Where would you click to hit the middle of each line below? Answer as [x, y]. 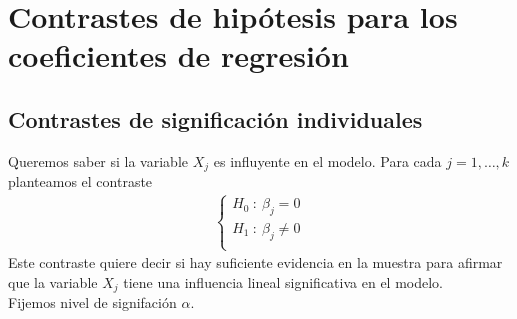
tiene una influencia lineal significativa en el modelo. [283, 281]
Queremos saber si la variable [98, 160]
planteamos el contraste [80, 181]
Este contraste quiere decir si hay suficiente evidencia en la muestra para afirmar [255, 262]
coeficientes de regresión [178, 55]
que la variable [53, 281]
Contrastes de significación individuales [215, 118]
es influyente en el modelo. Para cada [327, 160]
